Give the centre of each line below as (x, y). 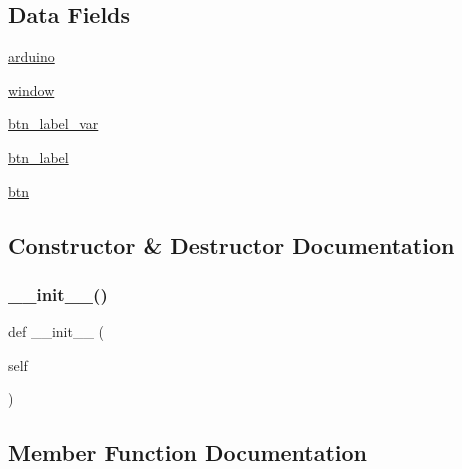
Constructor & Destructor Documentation (231, 244)
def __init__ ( (56, 331)
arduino (31, 56)
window (31, 89)
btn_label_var (53, 123)
